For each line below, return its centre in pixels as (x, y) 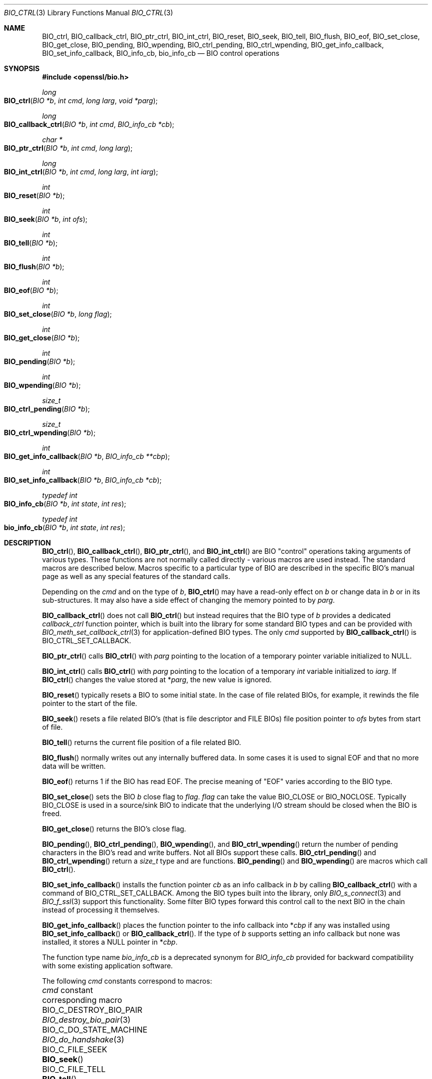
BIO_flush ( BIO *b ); (34, 267)
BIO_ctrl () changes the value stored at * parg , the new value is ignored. (157, 680)
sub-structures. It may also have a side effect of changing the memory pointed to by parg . (188, 600)
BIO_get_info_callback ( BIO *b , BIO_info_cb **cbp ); (87, 456)
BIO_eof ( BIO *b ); (31, 290)
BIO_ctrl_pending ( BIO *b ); (47, 409)
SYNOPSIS (22, 68)
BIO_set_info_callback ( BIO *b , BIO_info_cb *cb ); (83, 480)
